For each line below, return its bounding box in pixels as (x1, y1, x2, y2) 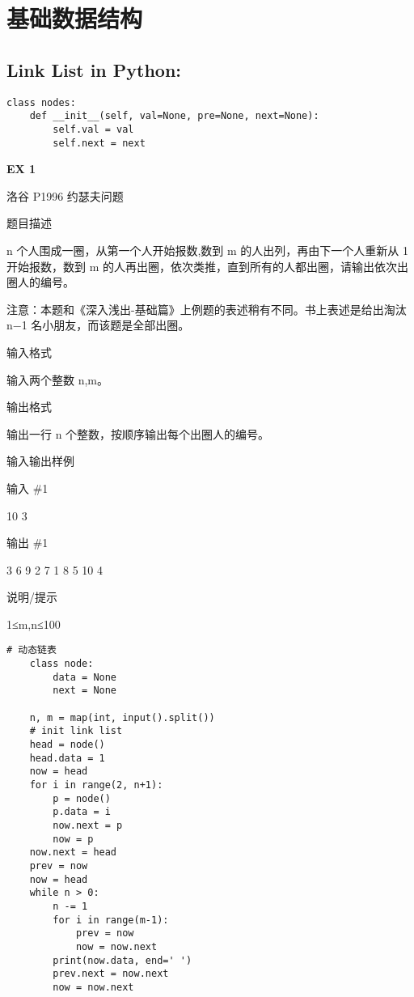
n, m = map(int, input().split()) (29, 711, 215, 723)
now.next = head (29, 846, 117, 859)
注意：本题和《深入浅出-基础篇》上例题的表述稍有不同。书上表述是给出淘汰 (6, 300, 407, 317)
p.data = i (53, 806, 111, 818)
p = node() (53, 792, 111, 804)
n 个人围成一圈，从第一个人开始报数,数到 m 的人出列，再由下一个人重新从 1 (6, 241, 408, 258)
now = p (53, 833, 94, 845)
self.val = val (53, 123, 134, 135)
